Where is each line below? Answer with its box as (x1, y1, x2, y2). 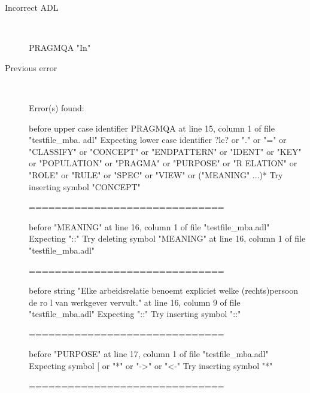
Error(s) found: (29, 101, 84, 114)
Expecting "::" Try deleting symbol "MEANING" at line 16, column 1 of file (29, 232, 306, 245)
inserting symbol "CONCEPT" (29, 180, 141, 193)
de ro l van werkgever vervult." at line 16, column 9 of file (29, 295, 241, 308)
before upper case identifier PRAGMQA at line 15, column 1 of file (29, 121, 275, 134)
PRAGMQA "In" (29, 41, 91, 54)
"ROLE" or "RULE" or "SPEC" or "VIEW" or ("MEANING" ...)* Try (29, 168, 283, 181)
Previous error (5, 61, 57, 74)
